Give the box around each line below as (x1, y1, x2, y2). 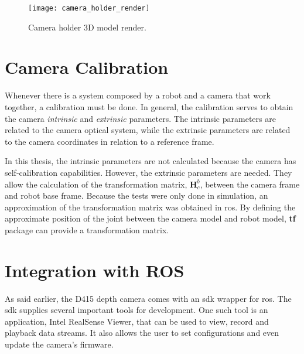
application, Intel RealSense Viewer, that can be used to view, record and (5, 315, 269, 327)
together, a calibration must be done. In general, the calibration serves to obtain (5, 100, 293, 113)
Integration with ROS (5, 258, 185, 282)
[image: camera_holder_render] (28, 4, 150, 12)
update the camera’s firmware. (5, 338, 114, 350)
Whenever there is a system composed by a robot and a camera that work (5, 89, 271, 101)
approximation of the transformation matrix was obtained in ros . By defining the (5, 200, 296, 213)
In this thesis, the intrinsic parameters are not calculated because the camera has (5, 155, 296, 167)
